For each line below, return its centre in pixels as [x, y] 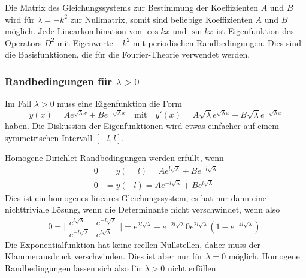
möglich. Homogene [264, 256]
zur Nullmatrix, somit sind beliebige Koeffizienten [161, 19]
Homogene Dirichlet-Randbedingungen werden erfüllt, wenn [114, 158]
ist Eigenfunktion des [255, 31]
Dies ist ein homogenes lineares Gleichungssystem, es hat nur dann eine [136, 197]
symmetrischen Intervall [49, 137]
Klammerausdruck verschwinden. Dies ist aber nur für [104, 256]
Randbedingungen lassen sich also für [73, 267]
